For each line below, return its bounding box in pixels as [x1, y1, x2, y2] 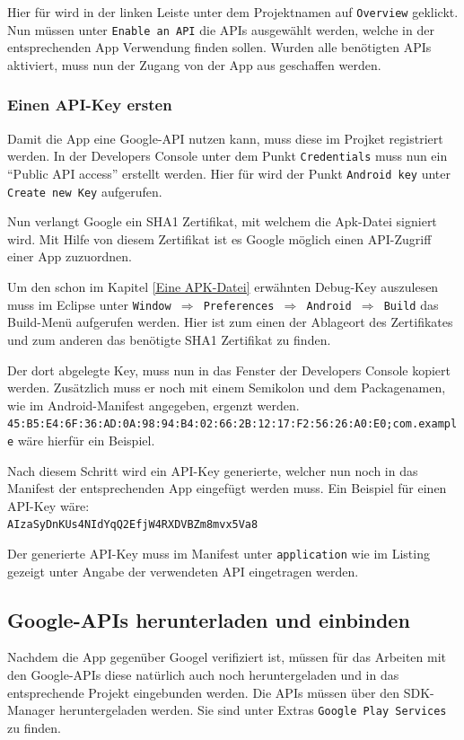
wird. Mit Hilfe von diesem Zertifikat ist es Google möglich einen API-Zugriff [7, 229, 432, 248]
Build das [383, 295, 439, 313]
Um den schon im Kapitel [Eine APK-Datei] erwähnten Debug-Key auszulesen [7, 277, 439, 296]
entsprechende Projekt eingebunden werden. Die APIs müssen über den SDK [7, 683, 431, 701]
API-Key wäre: [7, 496, 90, 515]
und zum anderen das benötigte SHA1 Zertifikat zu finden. [7, 330, 331, 348]
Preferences [203, 299, 275, 313]
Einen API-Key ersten [7, 93, 172, 116]
